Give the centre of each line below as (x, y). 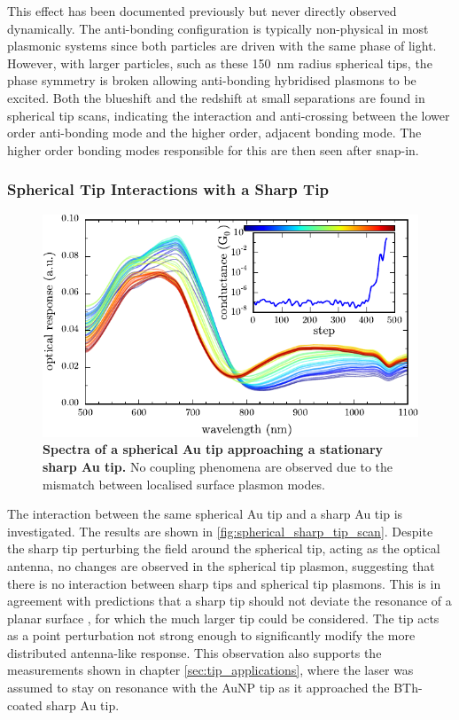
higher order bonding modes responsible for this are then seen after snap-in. (213, 149)
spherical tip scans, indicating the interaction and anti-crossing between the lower (229, 115)
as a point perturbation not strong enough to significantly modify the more (211, 635)
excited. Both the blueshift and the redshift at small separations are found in (216, 97)
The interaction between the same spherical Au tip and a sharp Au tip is (205, 514)
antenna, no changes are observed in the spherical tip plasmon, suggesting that (221, 565)
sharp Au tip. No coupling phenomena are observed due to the (218, 466)
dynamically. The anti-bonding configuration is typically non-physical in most (218, 28)
